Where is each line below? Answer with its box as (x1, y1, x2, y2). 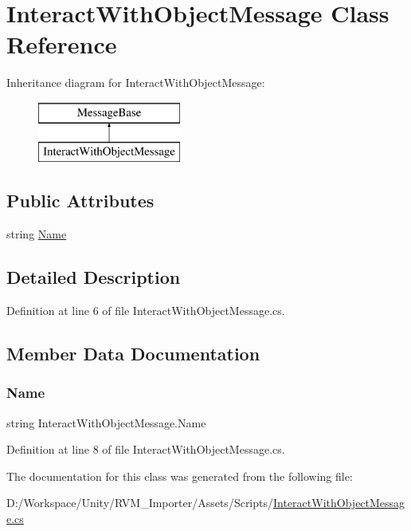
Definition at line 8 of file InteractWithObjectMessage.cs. (6, 441, 285, 458)
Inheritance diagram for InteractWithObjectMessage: (6, 74, 265, 91)
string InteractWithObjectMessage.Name (6, 414, 206, 431)
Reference (6, 28, 117, 61)
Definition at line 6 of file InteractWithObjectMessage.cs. (6, 302, 285, 319)
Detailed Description (6, 265, 181, 289)
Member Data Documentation (6, 341, 260, 366)
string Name (6, 226, 67, 242)
